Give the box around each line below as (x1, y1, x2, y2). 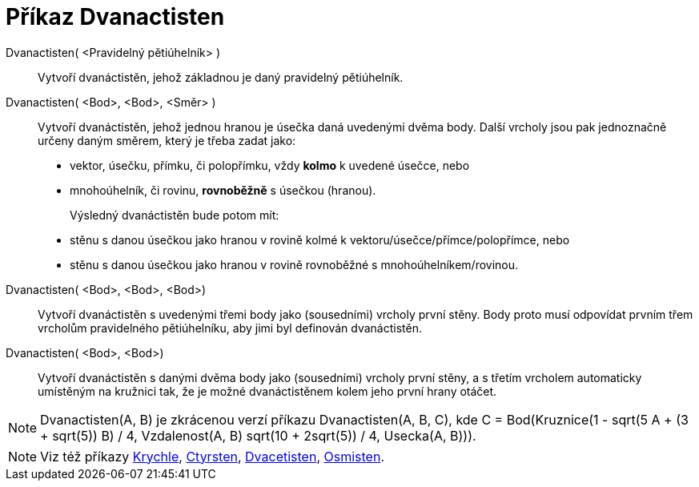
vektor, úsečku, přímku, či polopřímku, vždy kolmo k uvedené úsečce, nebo (70, 158, 470, 172)
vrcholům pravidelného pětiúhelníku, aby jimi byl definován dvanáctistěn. (38, 320, 422, 335)
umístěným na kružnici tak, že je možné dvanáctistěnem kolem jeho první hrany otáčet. (38, 384, 497, 398)
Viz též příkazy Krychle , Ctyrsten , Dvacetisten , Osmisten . (40, 448, 384, 465)
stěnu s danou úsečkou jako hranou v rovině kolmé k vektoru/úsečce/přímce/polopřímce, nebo (70, 232, 570, 247)
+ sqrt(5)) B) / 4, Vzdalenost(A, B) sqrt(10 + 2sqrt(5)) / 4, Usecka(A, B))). (40, 427, 476, 444)
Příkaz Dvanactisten (6, 3, 225, 30)
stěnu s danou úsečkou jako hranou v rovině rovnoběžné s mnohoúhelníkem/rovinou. (70, 257, 519, 272)
